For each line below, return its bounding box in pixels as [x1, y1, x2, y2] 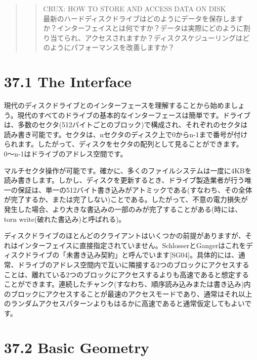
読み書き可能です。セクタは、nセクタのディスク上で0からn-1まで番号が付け [4, 129, 248, 139]
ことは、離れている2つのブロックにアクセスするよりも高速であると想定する [4, 269, 249, 279]
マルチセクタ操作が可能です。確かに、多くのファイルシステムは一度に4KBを [4, 165, 252, 175]
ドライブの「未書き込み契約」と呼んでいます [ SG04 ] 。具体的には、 [24, 250, 238, 260]
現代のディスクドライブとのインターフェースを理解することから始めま [4, 100, 231, 110]
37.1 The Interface [4, 71, 132, 92]
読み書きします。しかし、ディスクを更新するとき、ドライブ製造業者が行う [4, 175, 245, 185]
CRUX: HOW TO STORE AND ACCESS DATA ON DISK [43, 3, 226, 13]
